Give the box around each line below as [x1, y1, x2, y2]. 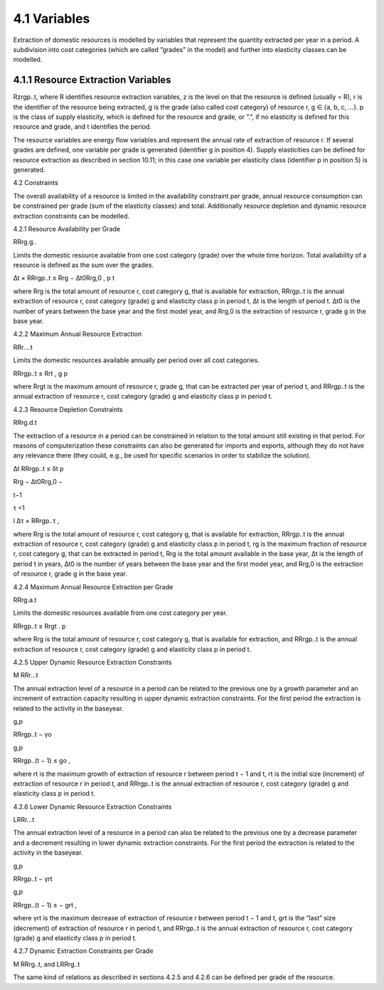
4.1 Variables [13, 11, 90, 26]
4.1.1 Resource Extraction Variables [13, 74, 171, 86]
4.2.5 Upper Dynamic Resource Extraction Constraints [13, 658, 172, 666]
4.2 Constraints [13, 179, 58, 187]
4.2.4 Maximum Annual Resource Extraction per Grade [13, 582, 174, 591]
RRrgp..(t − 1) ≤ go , [13, 757, 70, 765]
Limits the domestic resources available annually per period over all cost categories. [13, 356, 260, 364]
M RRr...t [13, 671, 38, 680]
